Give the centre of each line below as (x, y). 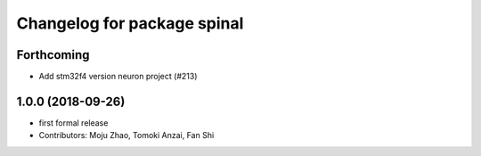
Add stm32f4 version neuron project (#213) (118, 77)
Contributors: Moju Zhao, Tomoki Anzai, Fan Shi (126, 135)
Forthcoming (53, 55)
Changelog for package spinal (130, 23)
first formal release (73, 123)
